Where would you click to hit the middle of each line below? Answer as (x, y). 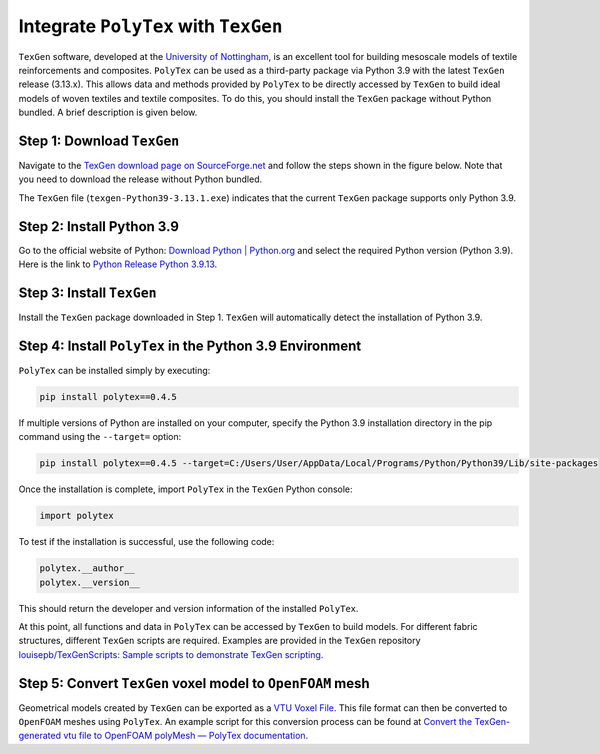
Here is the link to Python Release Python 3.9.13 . (118, 264)
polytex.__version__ (89, 582)
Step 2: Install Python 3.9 (99, 226)
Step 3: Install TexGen (87, 292)
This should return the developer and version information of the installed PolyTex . (188, 608)
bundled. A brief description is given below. (108, 112)
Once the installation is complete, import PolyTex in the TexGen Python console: (186, 489)
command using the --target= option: (100, 437)
